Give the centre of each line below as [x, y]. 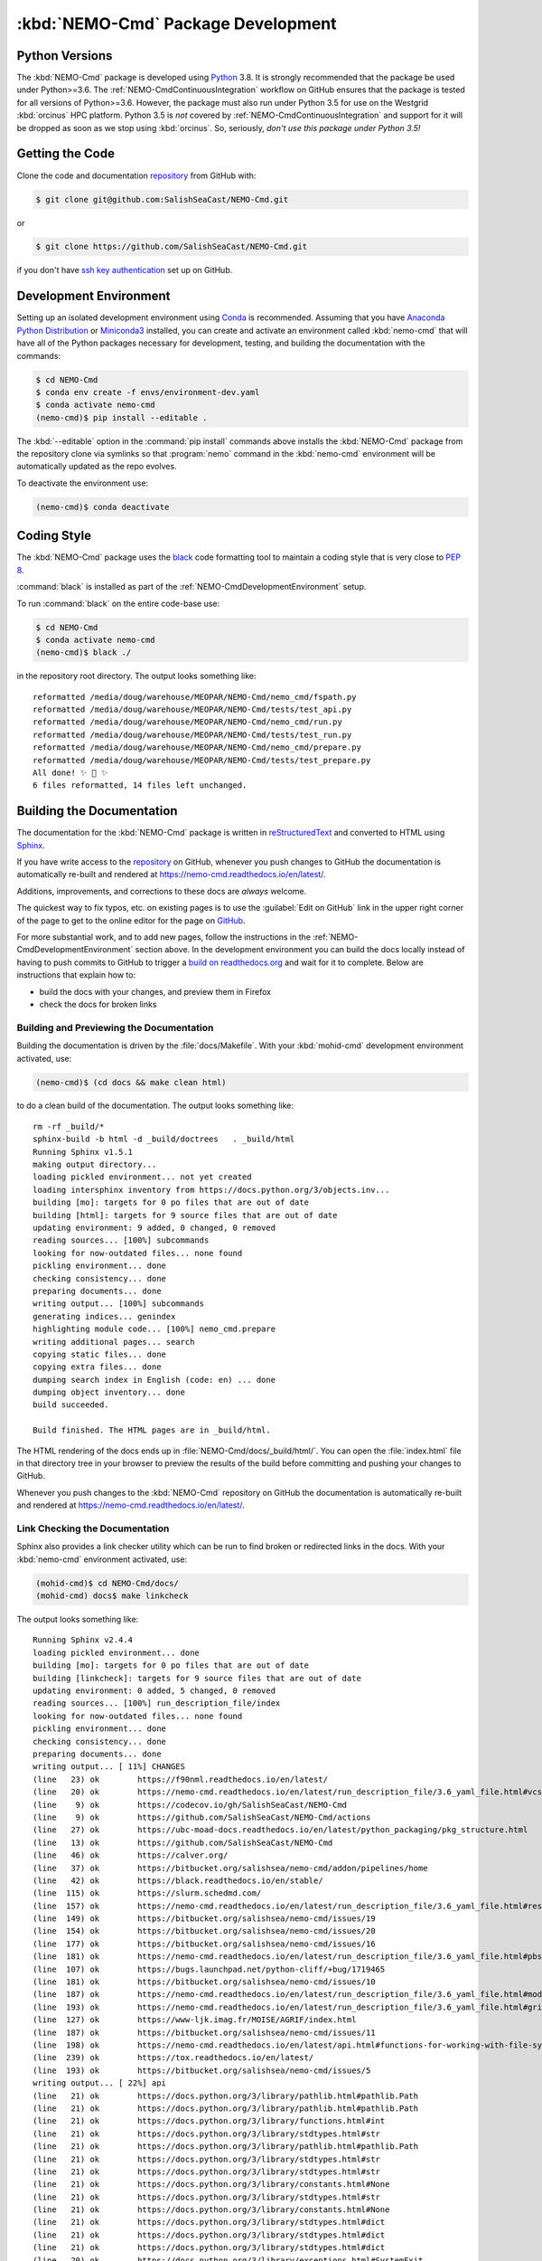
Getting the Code [65, 154]
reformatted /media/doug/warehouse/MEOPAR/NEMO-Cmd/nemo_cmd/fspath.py [195, 697]
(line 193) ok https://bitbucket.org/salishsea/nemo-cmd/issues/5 [202, 2070]
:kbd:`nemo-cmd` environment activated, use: [102, 1559]
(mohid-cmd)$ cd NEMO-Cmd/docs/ [107, 1583]
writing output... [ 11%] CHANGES [109, 1767]
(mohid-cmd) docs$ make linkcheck [112, 1596]
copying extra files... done [97, 1367]
